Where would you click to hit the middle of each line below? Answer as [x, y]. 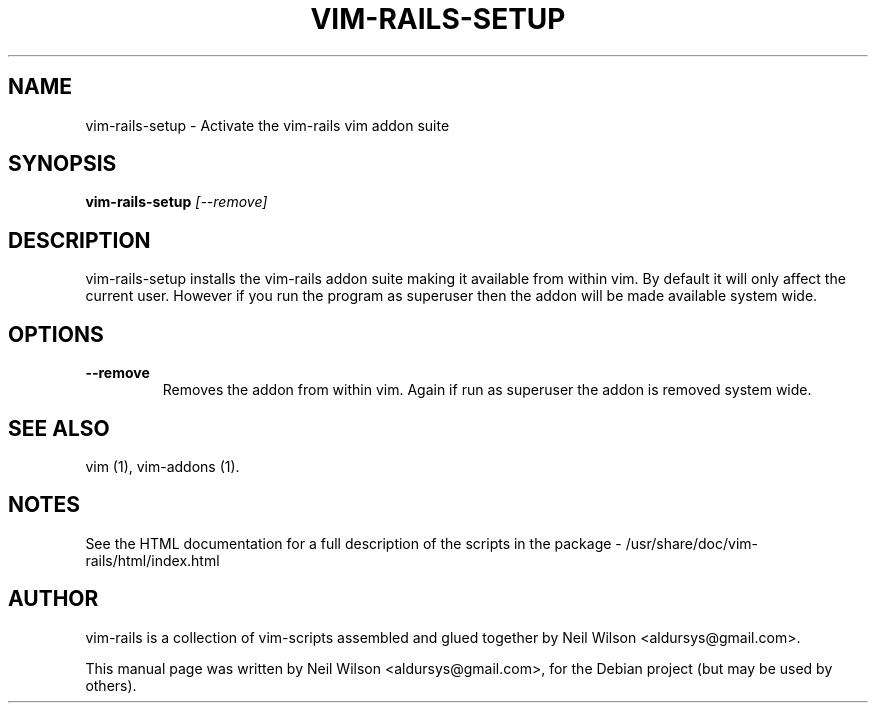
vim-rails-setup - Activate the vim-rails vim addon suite [267, 125]
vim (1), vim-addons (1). [162, 466]
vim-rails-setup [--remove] [176, 202]
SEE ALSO [59, 428]
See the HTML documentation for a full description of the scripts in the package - [353, 543]
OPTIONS [56, 334]
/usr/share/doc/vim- [692, 543]
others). [111, 685]
